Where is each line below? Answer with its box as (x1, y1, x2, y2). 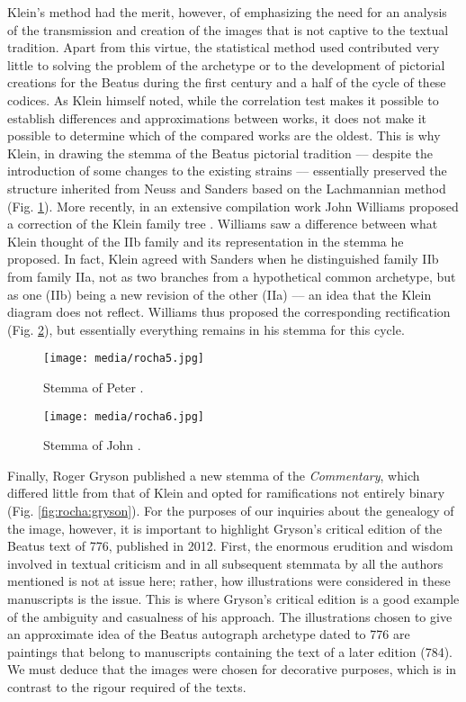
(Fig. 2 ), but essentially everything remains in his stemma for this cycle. (7, 319, 405, 338)
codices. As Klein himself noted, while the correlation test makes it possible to (7, 90, 439, 109)
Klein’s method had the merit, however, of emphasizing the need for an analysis (7, 3, 447, 21)
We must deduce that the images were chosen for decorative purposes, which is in (7, 660, 457, 679)
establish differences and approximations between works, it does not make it (7, 108, 427, 127)
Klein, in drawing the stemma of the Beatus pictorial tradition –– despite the (7, 143, 434, 162)
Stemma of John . (43, 436, 141, 454)
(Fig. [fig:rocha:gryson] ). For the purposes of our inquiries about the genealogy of (7, 500, 454, 519)
